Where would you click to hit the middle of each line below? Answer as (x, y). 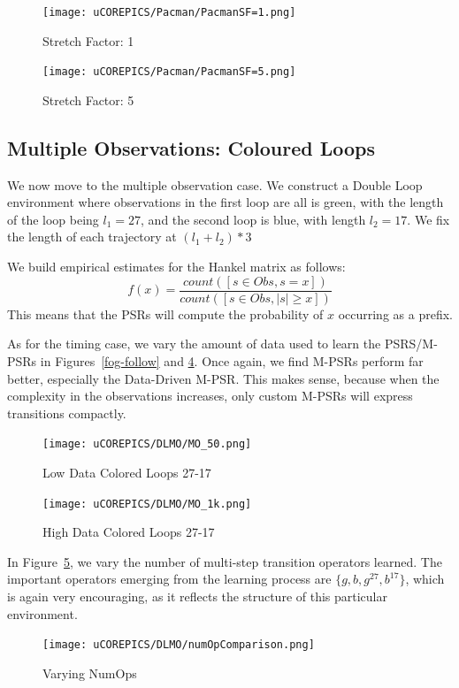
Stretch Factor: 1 (88, 40)
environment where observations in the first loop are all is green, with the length (226, 202)
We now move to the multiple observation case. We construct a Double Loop (215, 184)
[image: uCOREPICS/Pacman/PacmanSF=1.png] (169, 12)
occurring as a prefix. (395, 313)
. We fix (428, 219)
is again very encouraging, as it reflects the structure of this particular (197, 596)
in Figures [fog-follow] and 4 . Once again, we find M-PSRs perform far (232, 360)
